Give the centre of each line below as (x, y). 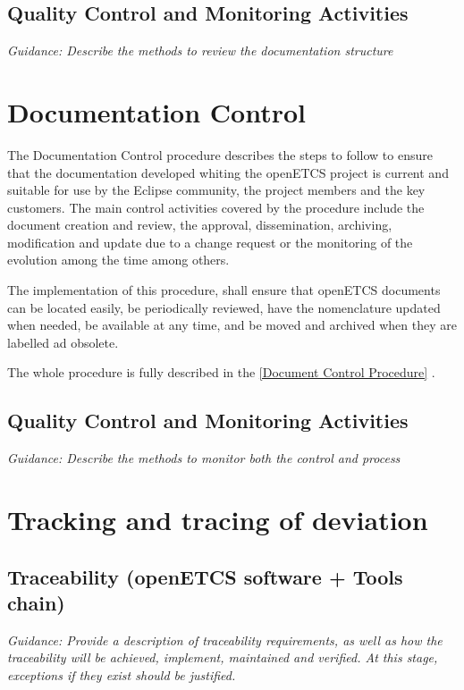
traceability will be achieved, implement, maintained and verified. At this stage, (223, 657)
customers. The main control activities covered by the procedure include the (216, 207)
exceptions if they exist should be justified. (122, 675)
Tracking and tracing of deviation (218, 520)
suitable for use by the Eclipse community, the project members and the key (216, 190)
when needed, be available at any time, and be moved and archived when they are (232, 325)
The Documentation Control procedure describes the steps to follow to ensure (220, 154)
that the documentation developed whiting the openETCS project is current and (228, 172)
